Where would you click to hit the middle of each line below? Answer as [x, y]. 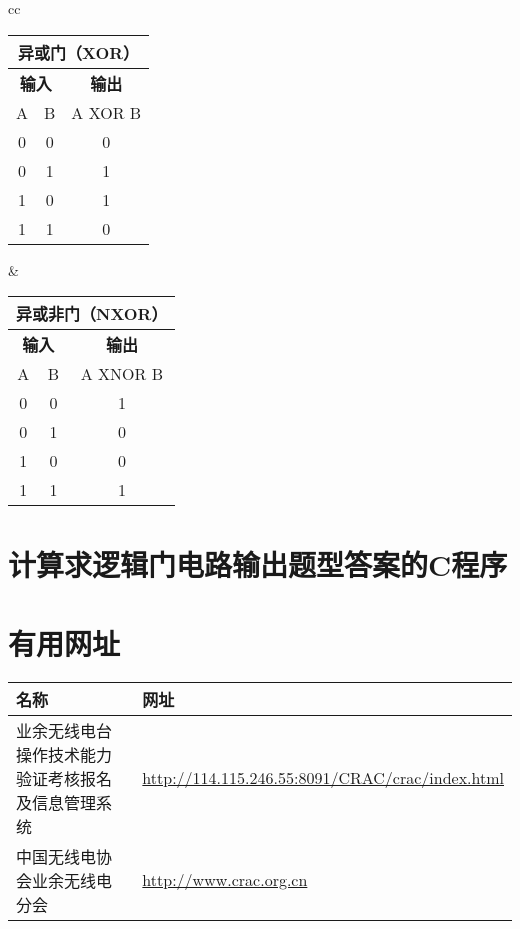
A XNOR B [121, 374]
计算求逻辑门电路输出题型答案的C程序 [258, 564]
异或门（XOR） [79, 52]
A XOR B [106, 112]
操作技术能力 [64, 754]
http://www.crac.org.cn [225, 880]
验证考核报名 [64, 778]
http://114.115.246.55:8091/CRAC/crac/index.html [323, 778]
